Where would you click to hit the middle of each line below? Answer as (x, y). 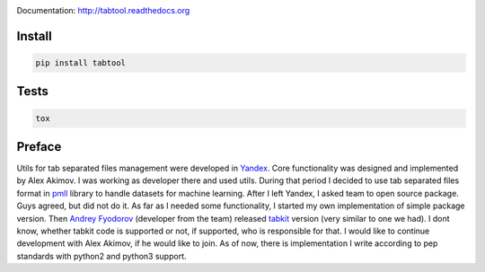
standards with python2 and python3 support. (101, 256)
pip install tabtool (80, 63)
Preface (39, 147)
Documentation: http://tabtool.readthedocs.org (103, 10)
